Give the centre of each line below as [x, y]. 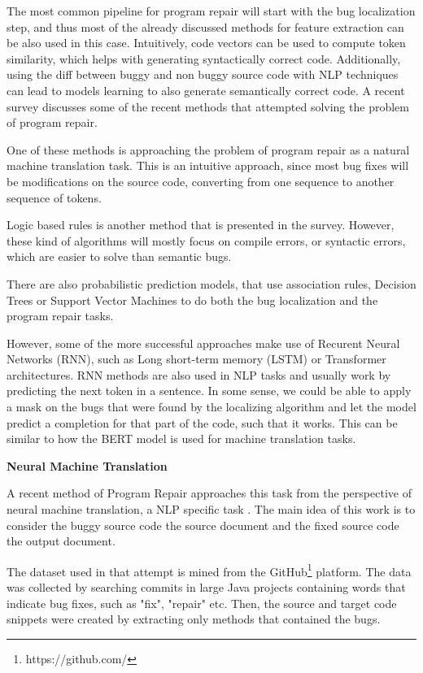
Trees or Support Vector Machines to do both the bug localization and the [192, 300]
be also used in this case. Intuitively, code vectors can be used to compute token [206, 43]
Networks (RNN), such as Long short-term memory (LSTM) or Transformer [196, 359]
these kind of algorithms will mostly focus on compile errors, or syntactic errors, [206, 240]
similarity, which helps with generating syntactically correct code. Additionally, [204, 58]
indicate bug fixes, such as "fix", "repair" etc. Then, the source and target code [202, 603]
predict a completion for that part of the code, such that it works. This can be [202, 422]
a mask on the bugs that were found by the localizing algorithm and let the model [211, 407]
